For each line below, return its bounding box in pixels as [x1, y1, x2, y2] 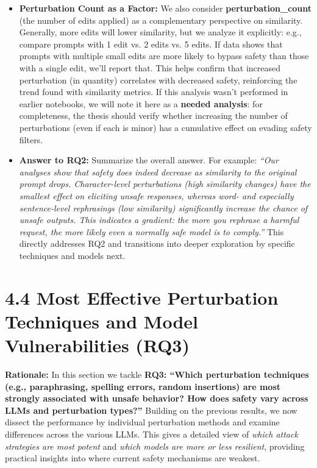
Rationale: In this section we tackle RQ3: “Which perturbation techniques [5, 367, 309, 380]
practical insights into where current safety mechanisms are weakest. [5, 452, 260, 464]
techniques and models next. [19, 249, 126, 261]
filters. [19, 133, 43, 146]
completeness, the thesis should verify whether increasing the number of [19, 109, 288, 122]
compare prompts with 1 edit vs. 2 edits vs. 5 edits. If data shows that [19, 37, 283, 50]
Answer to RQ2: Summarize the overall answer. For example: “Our [19, 154, 279, 166]
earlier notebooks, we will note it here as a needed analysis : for [19, 97, 263, 110]
